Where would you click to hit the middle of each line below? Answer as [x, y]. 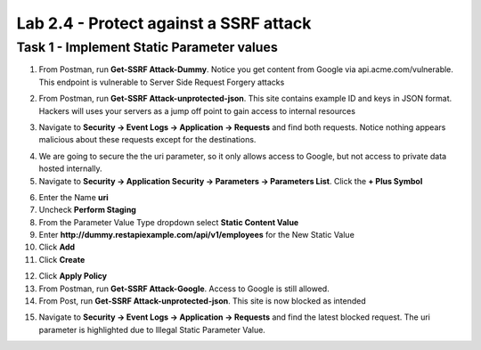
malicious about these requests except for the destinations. [147, 140]
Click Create [62, 259]
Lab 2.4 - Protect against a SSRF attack [164, 23]
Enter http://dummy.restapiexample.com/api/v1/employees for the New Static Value [197, 235]
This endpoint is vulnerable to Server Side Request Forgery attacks [162, 82]
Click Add [57, 247]
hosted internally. [70, 168]
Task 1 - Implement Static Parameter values [147, 47]
